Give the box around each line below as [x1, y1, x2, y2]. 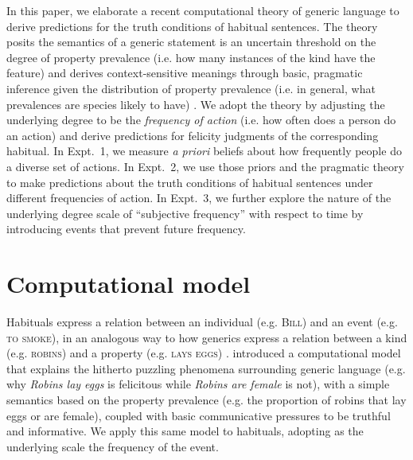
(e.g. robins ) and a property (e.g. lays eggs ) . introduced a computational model [6, 345, 401, 361]
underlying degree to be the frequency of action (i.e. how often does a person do [6, 111, 396, 128]
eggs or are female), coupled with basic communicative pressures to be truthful [6, 407, 391, 423]
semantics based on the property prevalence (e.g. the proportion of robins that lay [6, 392, 407, 407]
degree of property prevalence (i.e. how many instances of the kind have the [6, 49, 376, 65]
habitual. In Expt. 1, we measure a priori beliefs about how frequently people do [6, 142, 402, 159]
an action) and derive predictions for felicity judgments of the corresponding [6, 127, 379, 143]
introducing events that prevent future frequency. [6, 220, 246, 237]
